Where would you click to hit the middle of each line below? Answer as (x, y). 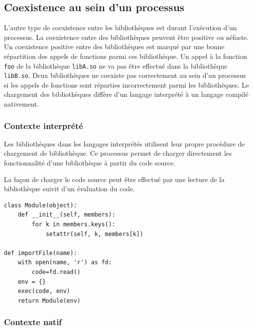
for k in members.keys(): (74, 225)
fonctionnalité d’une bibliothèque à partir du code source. (90, 163)
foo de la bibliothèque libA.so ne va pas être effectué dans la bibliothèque (116, 65)
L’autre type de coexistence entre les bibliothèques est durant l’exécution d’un (120, 27)
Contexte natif (33, 322)
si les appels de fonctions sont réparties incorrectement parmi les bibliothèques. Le (126, 84)
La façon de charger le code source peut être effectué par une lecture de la (114, 179)
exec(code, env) (44, 291)
